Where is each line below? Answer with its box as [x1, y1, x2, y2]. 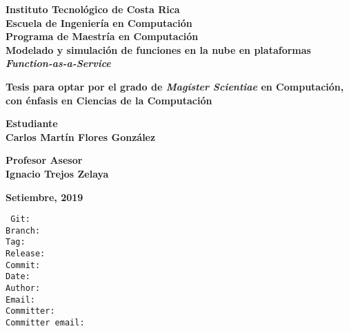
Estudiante [6, 116, 58, 131]
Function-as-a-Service [6, 56, 111, 70]
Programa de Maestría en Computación [6, 29, 199, 44]
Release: [6, 249, 46, 259]
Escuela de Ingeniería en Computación [6, 15, 192, 30]
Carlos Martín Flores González [6, 129, 156, 144]
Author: [6, 283, 41, 294]
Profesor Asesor [6, 153, 83, 167]
